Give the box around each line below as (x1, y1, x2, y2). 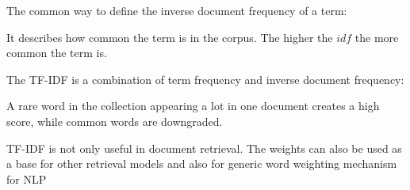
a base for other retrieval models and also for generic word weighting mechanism (6, 155, 397, 172)
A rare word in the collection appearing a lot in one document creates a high (6, 97, 380, 114)
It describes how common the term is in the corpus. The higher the (6, 28, 333, 45)
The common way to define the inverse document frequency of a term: (6, 2, 347, 18)
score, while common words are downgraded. (6, 112, 223, 129)
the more (354, 28, 399, 45)
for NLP (6, 170, 47, 187)
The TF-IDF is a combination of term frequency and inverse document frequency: (6, 70, 404, 87)
